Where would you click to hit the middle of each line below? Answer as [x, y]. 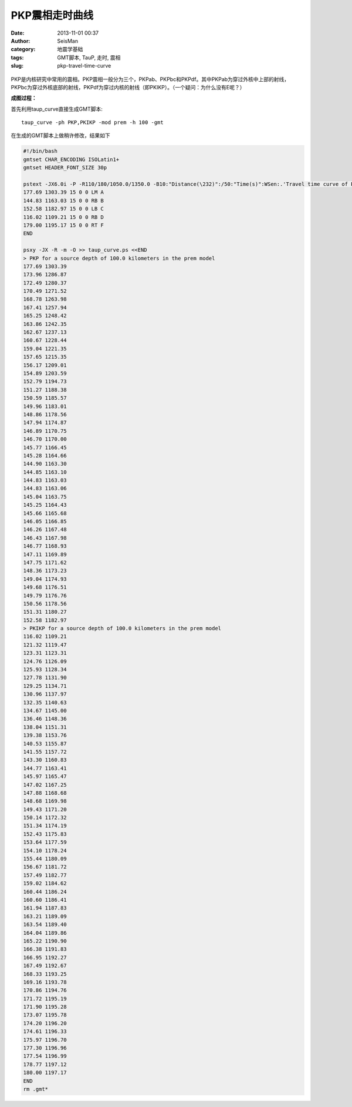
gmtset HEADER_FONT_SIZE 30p [65, 168]
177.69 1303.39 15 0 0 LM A [63, 192]
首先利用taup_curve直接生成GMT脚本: [57, 109]
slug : [17, 66]
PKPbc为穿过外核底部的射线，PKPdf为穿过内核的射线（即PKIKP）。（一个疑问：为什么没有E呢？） [128, 87]
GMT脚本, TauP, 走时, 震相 [89, 57]
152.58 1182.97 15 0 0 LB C [63, 209]
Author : [21, 41]
